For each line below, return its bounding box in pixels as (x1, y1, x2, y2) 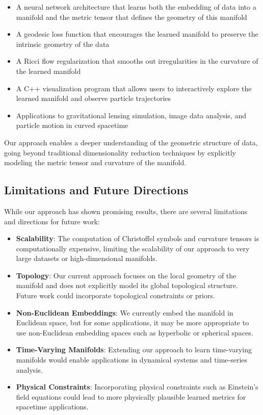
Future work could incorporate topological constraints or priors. (16, 290, 215, 301)
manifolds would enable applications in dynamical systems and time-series (16, 354, 248, 365)
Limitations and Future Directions (4, 182, 189, 198)
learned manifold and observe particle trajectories (16, 93, 171, 103)
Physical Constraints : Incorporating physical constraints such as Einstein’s (16, 381, 258, 392)
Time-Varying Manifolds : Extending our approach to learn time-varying (16, 344, 252, 355)
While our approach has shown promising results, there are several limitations (4, 205, 248, 216)
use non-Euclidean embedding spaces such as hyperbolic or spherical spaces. (16, 327, 253, 338)
